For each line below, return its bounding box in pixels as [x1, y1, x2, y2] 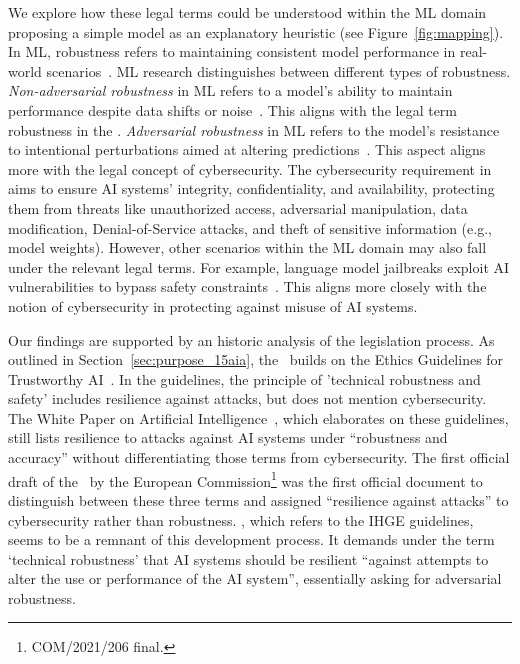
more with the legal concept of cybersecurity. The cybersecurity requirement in [8, 158, 492, 179]
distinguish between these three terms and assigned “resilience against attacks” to [8, 489, 509, 510]
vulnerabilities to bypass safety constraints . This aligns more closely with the [8, 276, 487, 297]
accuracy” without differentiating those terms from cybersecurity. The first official [8, 447, 510, 468]
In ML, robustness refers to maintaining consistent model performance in [8, 41, 456, 62]
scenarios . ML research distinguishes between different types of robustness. [46, 60, 511, 81]
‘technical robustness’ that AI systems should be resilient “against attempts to [8, 548, 489, 569]
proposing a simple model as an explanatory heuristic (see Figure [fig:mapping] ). [8, 21, 504, 42]
